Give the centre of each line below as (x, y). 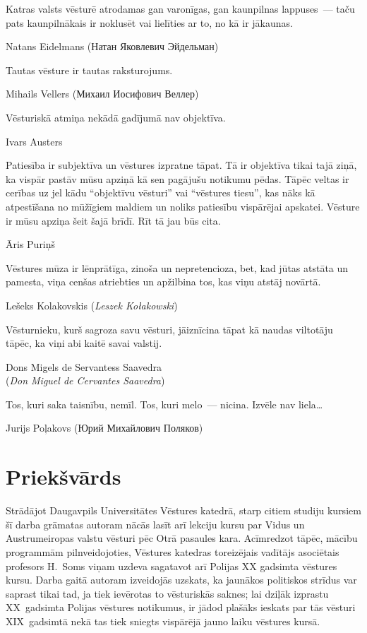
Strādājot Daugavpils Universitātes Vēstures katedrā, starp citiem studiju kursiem (183, 510)
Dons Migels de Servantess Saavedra (84, 366)
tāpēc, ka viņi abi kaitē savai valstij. (84, 343)
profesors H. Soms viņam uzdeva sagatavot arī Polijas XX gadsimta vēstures (172, 566)
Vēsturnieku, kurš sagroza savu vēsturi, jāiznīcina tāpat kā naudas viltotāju (169, 329)
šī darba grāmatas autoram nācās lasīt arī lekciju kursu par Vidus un (155, 524)
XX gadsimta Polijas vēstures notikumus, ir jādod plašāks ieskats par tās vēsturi (181, 607)
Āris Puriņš (31, 244)
